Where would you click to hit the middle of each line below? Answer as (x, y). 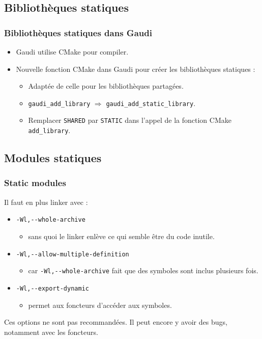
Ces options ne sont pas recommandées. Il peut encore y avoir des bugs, (116, 322)
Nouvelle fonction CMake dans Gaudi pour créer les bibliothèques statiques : (136, 69)
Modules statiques (53, 158)
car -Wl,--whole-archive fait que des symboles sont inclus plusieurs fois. (143, 270)
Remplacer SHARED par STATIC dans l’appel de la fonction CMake (130, 120)
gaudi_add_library (59, 104)
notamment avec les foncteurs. (51, 332)
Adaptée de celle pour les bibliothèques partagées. (106, 86)
